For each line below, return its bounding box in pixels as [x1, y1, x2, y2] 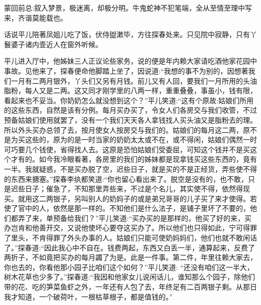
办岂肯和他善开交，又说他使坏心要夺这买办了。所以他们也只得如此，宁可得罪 [4, 222, 257, 233]
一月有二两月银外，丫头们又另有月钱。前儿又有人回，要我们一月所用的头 [11, 75, 250, 86]
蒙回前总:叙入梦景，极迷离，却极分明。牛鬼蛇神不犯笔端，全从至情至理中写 [4, 3, 252, 13]
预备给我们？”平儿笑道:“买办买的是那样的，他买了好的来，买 [53, 212, 252, 223]
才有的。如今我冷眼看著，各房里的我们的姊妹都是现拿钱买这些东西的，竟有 [11, 154, 257, 164]
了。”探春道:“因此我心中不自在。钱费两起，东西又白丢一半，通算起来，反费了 [4, 242, 255, 252]
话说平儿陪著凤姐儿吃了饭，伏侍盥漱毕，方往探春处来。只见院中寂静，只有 [4, 29, 250, 40]
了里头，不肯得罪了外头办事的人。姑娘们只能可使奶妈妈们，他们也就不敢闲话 [4, 232, 257, 243]
